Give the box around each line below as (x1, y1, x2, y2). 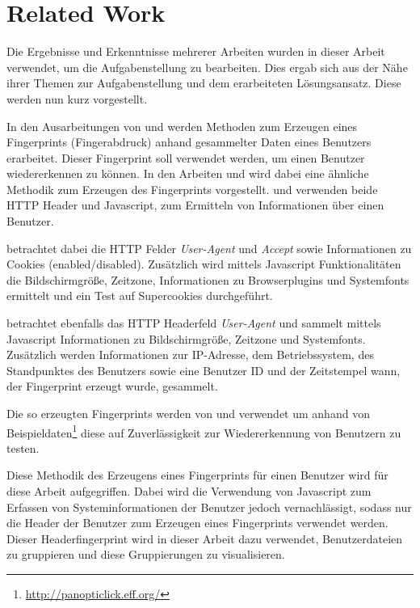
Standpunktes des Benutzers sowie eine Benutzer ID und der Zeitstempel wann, (6, 361, 401, 378)
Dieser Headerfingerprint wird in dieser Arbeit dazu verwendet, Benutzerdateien (6, 530, 403, 547)
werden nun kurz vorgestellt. (6, 90, 148, 107)
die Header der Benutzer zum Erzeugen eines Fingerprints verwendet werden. (6, 514, 388, 531)
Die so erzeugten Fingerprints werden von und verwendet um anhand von (6, 405, 370, 421)
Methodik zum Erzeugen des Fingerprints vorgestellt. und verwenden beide (6, 180, 378, 197)
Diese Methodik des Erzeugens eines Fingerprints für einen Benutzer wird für (6, 467, 388, 483)
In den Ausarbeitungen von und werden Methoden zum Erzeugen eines (6, 117, 358, 134)
